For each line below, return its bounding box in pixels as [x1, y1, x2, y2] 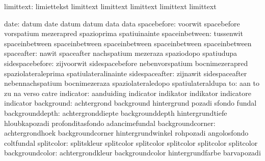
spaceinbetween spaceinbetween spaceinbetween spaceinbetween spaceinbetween [4, 38, 252, 48]
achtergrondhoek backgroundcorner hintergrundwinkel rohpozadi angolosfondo [4, 127, 249, 138]
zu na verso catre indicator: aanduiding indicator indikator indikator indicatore [4, 87, 251, 98]
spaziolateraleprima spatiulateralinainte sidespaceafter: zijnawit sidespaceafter [4, 68, 247, 78]
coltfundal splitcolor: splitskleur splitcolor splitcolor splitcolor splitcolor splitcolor [4, 137, 258, 148]
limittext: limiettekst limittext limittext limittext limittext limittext [4, 1, 217, 11]
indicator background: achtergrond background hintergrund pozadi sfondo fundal [4, 98, 257, 108]
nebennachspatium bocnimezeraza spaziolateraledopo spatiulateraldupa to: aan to [4, 78, 259, 88]
